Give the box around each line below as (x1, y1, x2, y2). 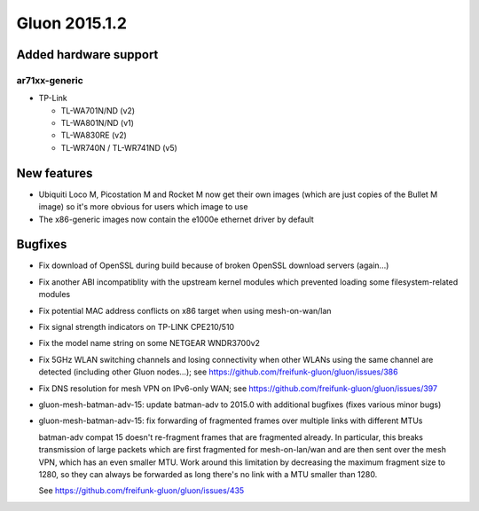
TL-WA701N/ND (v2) (60, 105, 136, 115)
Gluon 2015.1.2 (16, 13, 128, 33)
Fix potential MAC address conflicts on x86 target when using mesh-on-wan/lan (38, 305, 332, 316)
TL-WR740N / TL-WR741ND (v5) (60, 142, 177, 153)
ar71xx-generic (16, 74, 83, 86)
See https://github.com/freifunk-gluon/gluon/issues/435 (38, 485, 245, 496)
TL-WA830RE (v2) (60, 130, 128, 141)
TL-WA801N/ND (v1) (60, 118, 135, 129)
